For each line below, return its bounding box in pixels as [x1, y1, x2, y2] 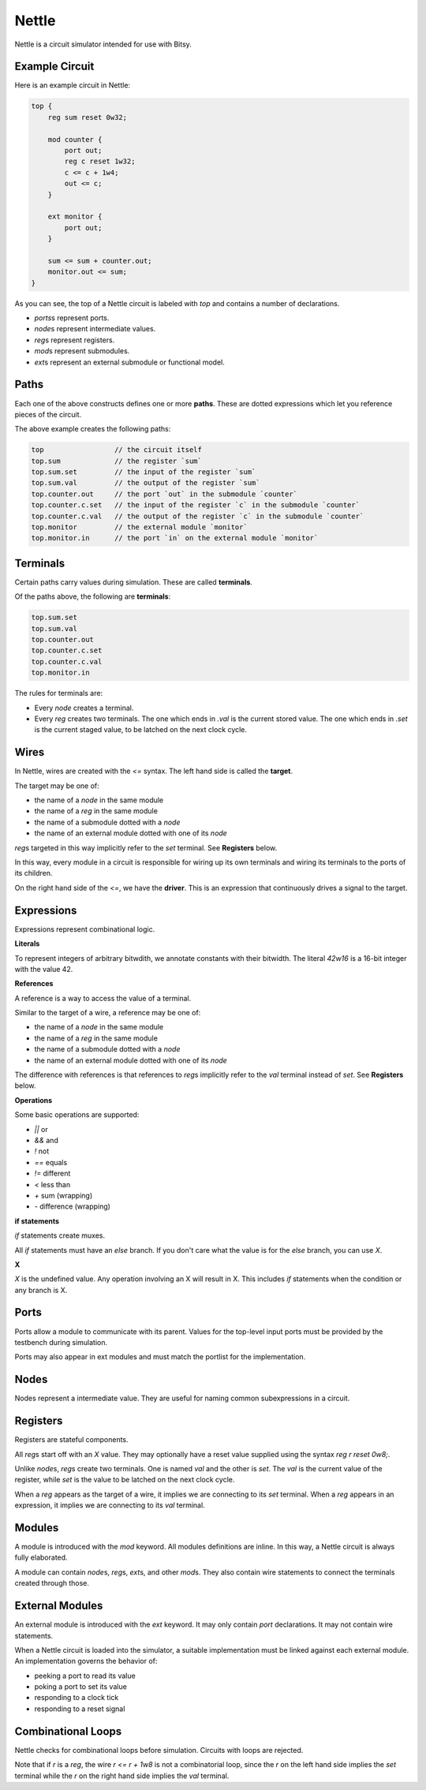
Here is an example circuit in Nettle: [14, 80, 130, 90]
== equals [34, 1157, 68, 1167]
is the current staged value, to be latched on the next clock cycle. [34, 725, 248, 734]
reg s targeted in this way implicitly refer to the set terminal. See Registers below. [14, 843, 278, 852]
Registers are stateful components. [14, 1435, 129, 1444]
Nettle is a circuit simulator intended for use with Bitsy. [14, 39, 192, 49]
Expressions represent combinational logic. [14, 924, 155, 934]
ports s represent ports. [34, 313, 110, 323]
